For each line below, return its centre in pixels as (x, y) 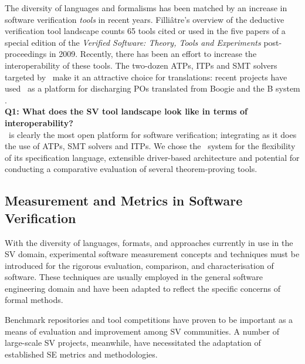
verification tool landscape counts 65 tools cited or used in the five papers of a (145, 31)
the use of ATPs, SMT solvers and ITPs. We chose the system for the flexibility (150, 146)
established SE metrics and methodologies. (81, 354)
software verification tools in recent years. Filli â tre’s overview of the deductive (145, 19)
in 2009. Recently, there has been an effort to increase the (153, 54)
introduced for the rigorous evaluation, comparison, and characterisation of (139, 265)
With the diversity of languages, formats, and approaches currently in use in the (149, 242)
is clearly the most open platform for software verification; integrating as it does (152, 134)
